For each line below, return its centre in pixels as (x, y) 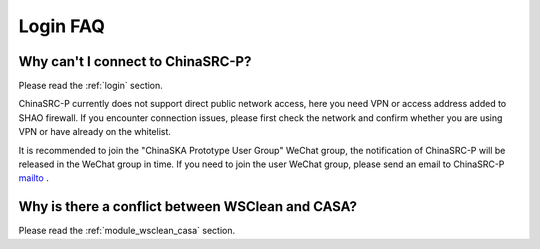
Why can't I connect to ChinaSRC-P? (135, 61)
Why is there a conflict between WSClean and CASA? (188, 206)
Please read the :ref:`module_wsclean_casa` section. (127, 231)
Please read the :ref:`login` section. (91, 86)
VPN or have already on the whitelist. (95, 132)
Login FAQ (61, 26)
